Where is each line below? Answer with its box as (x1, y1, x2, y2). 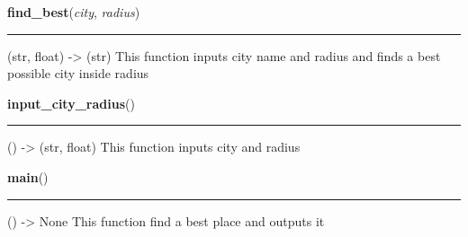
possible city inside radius (7, 64, 149, 83)
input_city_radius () (7, 93, 135, 112)
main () (7, 167, 49, 186)
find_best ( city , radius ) (7, 3, 140, 21)
